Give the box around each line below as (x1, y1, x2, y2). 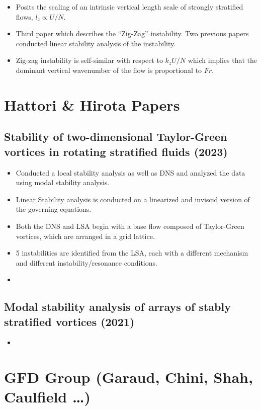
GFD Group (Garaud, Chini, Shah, (4, 367, 253, 387)
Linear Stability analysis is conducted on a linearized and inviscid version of (16, 194, 250, 204)
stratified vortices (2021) (4, 313, 135, 329)
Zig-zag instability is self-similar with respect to (16, 55, 163, 65)
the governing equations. (16, 204, 92, 214)
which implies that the (188, 55, 257, 65)
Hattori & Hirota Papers (4, 94, 180, 115)
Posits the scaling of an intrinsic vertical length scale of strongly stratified (16, 2, 243, 12)
